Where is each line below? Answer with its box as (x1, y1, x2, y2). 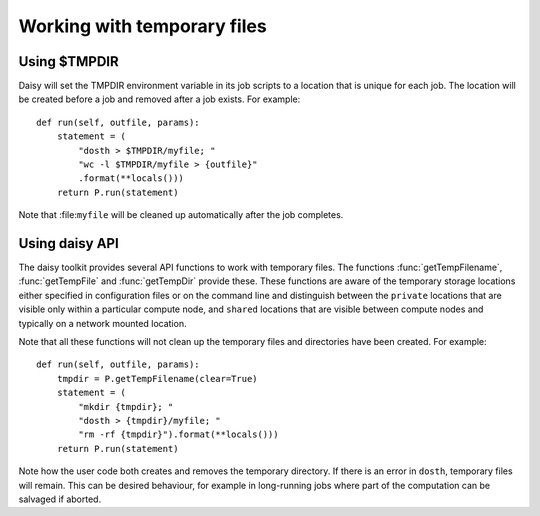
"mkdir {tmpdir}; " (78, 401, 174, 412)
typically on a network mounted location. (18, 317, 187, 329)
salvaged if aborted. (18, 493, 102, 505)
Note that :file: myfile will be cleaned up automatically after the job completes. (18, 209, 344, 221)
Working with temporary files (18, 15, 267, 37)
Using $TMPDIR (18, 53, 119, 70)
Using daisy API (18, 235, 119, 252)
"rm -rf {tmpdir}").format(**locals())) (78, 429, 279, 440)
